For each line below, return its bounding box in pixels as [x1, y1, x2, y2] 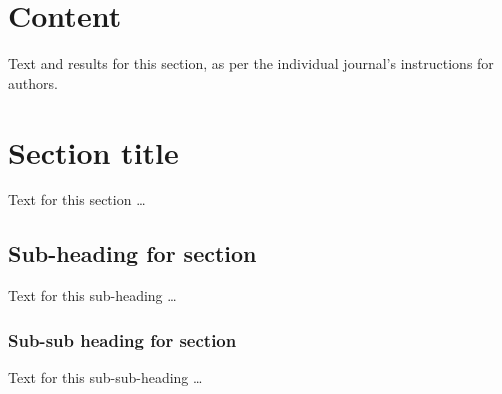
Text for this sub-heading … [8, 285, 177, 306]
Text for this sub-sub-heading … [8, 367, 203, 388]
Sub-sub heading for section [8, 327, 237, 352]
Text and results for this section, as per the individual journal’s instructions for [8, 53, 494, 74]
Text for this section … [8, 189, 146, 210]
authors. [8, 72, 58, 93]
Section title [8, 131, 179, 172]
